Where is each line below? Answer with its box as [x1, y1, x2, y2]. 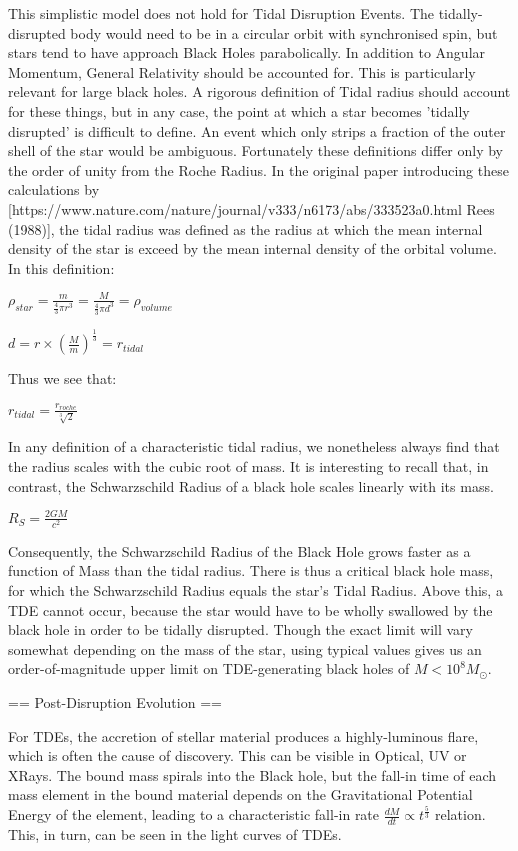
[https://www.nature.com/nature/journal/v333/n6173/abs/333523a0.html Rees [8, 198, 495, 219]
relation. [434, 804, 486, 825]
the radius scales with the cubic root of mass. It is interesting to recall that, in [8, 456, 489, 477]
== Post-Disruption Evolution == [8, 692, 222, 713]
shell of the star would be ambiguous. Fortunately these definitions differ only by [8, 140, 504, 161]
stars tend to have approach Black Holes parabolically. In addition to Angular [8, 42, 486, 63]
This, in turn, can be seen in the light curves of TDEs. [8, 823, 342, 844]
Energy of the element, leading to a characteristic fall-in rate [8, 804, 380, 825]
